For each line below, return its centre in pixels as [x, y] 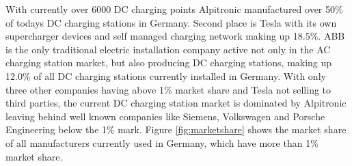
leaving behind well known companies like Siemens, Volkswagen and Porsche [165, 116]
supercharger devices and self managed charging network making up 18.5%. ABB [175, 36]
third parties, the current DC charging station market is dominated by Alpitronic [176, 103]
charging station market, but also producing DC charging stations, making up [169, 63]
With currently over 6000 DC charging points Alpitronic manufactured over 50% [174, 9]
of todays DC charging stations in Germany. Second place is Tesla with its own [171, 22]
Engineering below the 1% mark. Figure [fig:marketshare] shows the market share [176, 129]
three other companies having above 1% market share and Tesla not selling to [168, 89]
